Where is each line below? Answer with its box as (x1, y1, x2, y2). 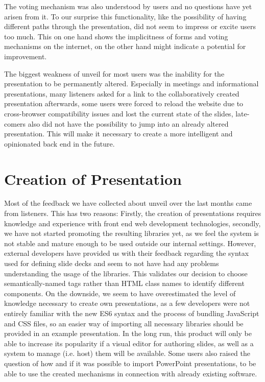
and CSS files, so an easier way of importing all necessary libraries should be (4, 318, 244, 328)
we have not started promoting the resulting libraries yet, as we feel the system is (4, 228, 259, 238)
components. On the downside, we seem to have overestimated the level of (4, 288, 236, 298)
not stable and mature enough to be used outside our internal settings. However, (4, 237, 256, 248)
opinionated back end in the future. (4, 138, 115, 149)
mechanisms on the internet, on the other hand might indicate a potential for (4, 41, 246, 52)
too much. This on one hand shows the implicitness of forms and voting (4, 31, 228, 41)
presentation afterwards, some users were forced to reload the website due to (4, 98, 244, 109)
